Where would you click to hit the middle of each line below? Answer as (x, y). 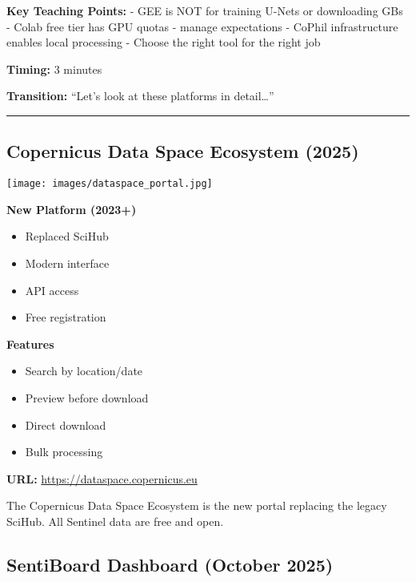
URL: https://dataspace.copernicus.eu (102, 478)
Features (30, 344)
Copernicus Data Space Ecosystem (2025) (183, 151)
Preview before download (87, 397)
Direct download (66, 424)
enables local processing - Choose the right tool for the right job (164, 42)
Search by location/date (84, 371)
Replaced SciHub (67, 236)
